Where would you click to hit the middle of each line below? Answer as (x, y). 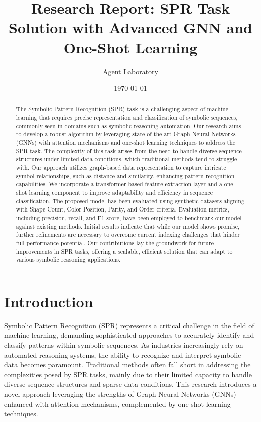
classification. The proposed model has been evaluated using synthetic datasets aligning (130, 201)
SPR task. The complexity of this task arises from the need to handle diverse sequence (129, 151)
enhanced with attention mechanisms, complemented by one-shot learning (117, 404)
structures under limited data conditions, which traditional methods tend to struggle (126, 159)
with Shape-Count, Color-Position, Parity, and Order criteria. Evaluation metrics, (122, 209)
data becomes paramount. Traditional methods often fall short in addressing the (127, 365)
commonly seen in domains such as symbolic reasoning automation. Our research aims (128, 126)
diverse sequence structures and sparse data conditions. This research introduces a (130, 384)
